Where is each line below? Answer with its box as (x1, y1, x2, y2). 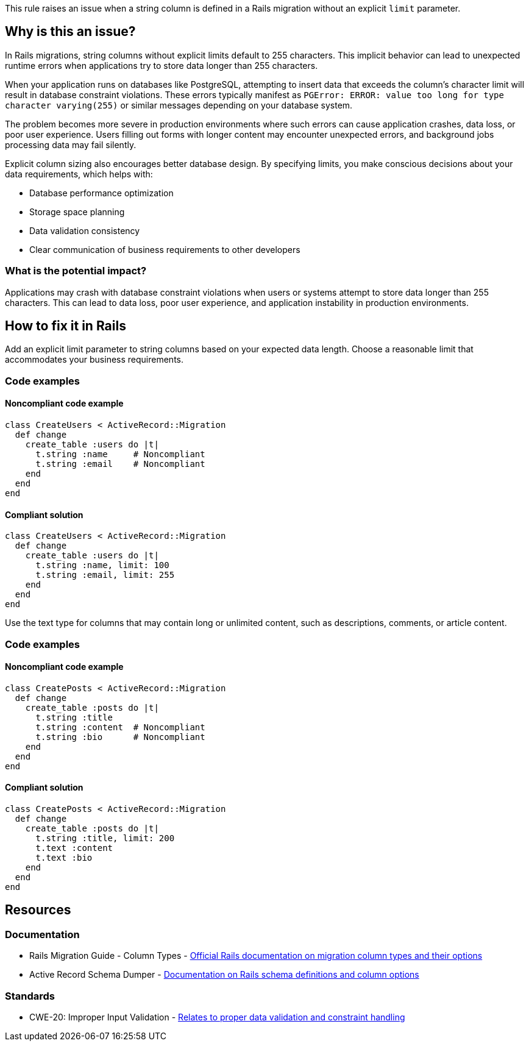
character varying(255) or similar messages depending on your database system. (5, 99, 353, 110)
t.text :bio (35, 853, 93, 863)
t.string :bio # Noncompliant (35, 731, 205, 742)
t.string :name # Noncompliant (35, 449, 205, 460)
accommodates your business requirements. (5, 354, 184, 365)
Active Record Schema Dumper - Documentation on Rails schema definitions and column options (29, 969, 419, 980)
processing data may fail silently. (5, 139, 137, 150)
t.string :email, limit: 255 (35, 570, 175, 580)
